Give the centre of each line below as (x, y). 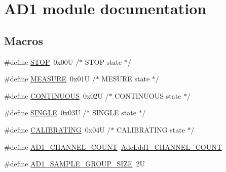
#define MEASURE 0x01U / (50, 79)
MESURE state (126, 79)
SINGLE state (114, 113)
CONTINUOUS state (148, 95)
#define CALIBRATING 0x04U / (58, 129)
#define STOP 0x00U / (42, 61)
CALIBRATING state (150, 129)
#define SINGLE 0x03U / (45, 113)
